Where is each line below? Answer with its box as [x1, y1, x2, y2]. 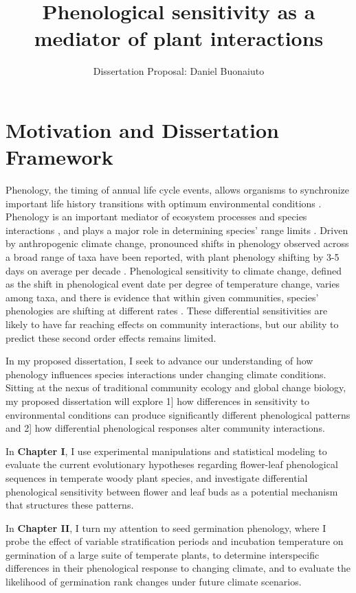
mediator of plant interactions [34, 24, 324, 52]
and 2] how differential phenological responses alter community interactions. [5, 421, 325, 435]
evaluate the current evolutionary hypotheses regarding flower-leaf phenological [5, 457, 338, 472]
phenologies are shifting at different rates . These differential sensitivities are [5, 303, 328, 318]
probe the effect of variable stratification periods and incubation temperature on [5, 534, 344, 548]
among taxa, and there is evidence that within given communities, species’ [5, 290, 319, 304]
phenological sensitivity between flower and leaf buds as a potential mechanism [5, 484, 338, 498]
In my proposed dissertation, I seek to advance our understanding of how [5, 353, 313, 368]
